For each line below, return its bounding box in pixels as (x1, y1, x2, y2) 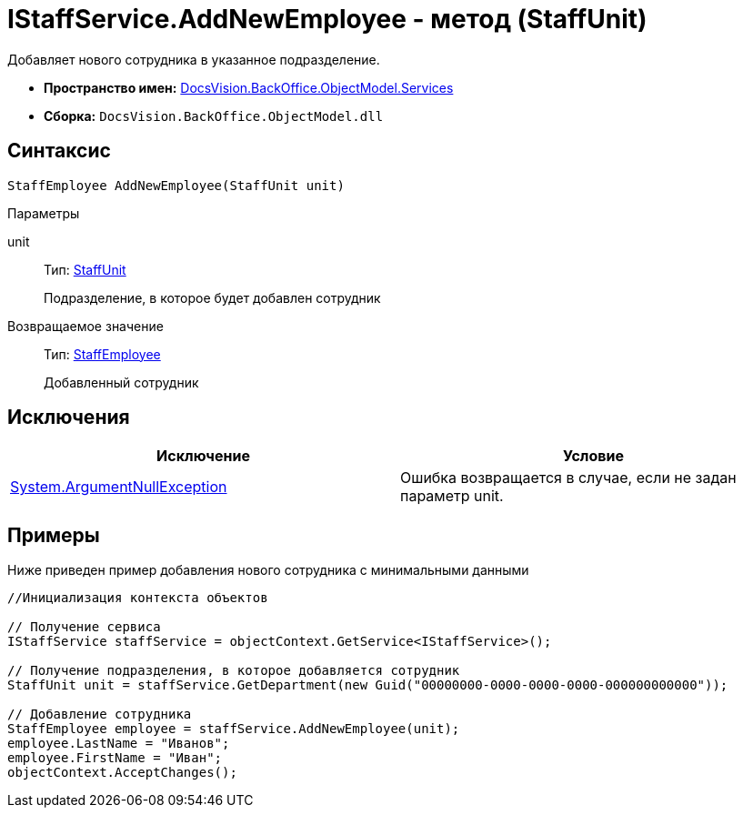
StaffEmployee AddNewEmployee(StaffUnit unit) (7, 177, 345, 193)
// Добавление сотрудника (7, 707, 192, 722)
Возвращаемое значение (7, 317, 164, 334)
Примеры (7, 523, 100, 547)
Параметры (7, 205, 80, 221)
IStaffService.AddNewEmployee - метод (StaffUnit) (7, 4, 648, 35)
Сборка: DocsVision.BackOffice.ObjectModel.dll (44, 107, 384, 124)
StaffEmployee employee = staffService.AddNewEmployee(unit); (7, 721, 460, 737)
